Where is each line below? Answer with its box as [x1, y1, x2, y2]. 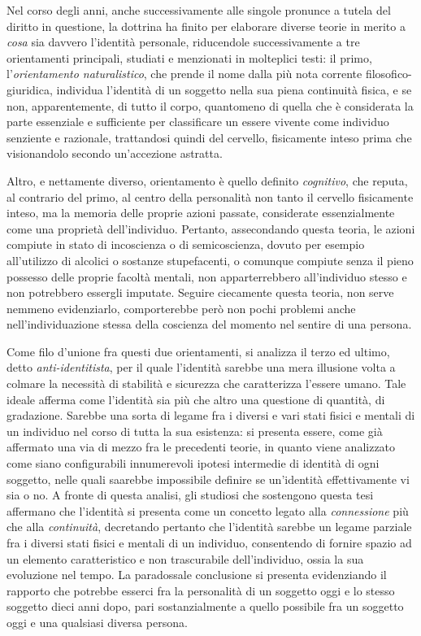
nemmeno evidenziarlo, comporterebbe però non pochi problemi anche [7, 299, 356, 316]
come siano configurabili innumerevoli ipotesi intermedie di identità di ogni [7, 455, 380, 472]
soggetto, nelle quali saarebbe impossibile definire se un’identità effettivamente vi [7, 470, 410, 487]
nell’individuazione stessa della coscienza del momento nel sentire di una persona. [7, 316, 412, 333]
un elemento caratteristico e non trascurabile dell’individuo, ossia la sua [7, 550, 364, 567]
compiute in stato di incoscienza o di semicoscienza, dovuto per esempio [7, 236, 365, 253]
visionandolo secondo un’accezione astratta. [7, 145, 223, 162]
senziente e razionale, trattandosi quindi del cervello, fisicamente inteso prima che [7, 129, 412, 146]
